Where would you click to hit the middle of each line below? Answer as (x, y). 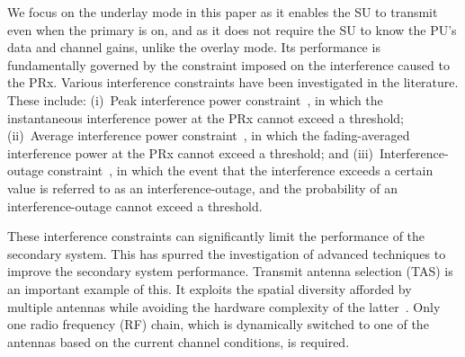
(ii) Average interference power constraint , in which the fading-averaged (209, 135)
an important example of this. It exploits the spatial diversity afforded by (210, 288)
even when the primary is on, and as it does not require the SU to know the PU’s (232, 29)
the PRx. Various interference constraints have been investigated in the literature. (233, 82)
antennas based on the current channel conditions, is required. (179, 341)
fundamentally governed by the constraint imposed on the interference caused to (228, 64)
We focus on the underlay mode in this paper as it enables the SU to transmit (223, 12)
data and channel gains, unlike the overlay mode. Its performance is (194, 47)
